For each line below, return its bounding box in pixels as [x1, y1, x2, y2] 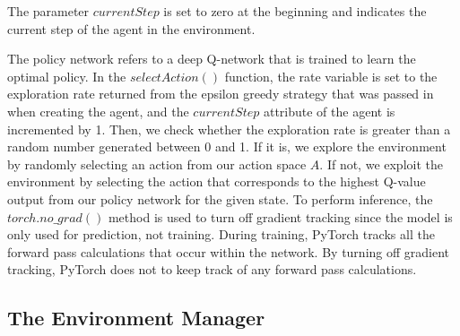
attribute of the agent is [263, 101, 395, 120]
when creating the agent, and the [7, 101, 189, 120]
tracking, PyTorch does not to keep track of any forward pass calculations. [7, 260, 417, 279]
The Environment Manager [7, 304, 265, 332]
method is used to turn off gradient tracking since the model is [108, 207, 453, 226]
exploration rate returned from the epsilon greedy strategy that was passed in [7, 84, 434, 103]
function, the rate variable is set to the [224, 66, 438, 85]
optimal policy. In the [7, 66, 126, 85]
